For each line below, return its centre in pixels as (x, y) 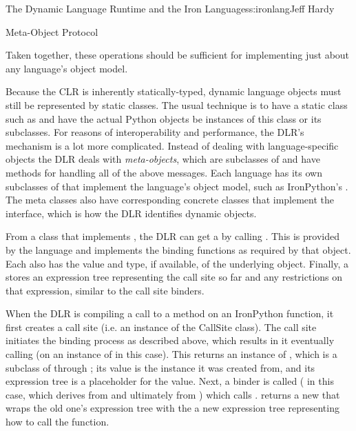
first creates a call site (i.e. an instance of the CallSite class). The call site (161, 327)
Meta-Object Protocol (52, 31)
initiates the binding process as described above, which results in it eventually (170, 340)
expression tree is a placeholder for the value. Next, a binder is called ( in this (170, 381)
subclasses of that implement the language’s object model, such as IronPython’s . (177, 186)
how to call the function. (57, 422)
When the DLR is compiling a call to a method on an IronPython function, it (170, 313)
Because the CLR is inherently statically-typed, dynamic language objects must (174, 91)
